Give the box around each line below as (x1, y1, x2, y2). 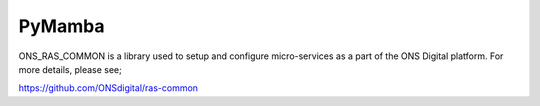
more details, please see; (18, 63, 122, 75)
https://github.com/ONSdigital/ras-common (18, 82, 199, 94)
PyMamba (18, 15, 105, 37)
